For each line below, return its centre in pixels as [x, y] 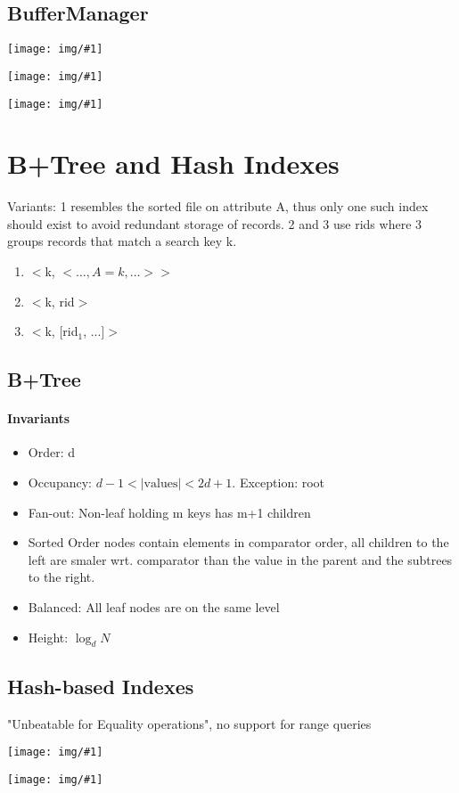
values [161, 484]
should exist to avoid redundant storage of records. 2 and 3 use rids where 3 [215, 223]
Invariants [39, 418]
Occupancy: [60, 482]
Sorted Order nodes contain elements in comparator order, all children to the [238, 542]
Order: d [52, 452]
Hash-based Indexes [101, 686]
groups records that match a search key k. [122, 241]
